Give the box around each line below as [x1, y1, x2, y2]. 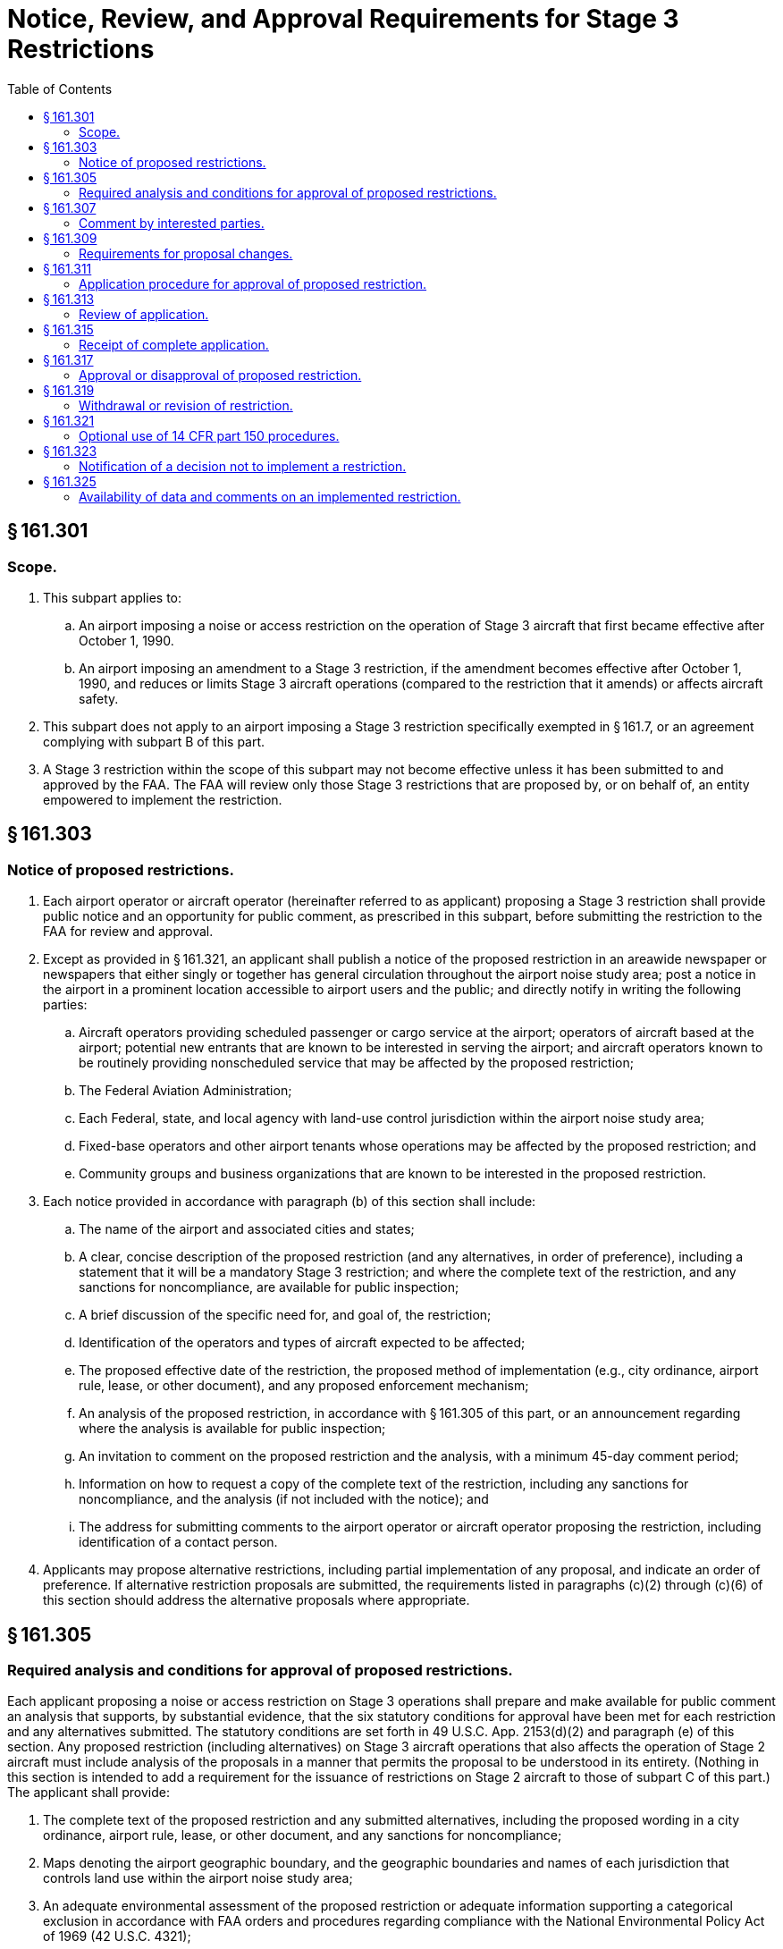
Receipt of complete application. [79, 336, 269, 352]
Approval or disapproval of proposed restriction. [79, 367, 362, 383]
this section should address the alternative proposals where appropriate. [43, 1592, 470, 1608]
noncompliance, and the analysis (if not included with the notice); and [79, 1491, 489, 1507]
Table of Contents [7, 80, 113, 97]
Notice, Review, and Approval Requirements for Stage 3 [7, 4, 679, 34]
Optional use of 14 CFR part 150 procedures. [79, 427, 340, 443]
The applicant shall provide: [7, 1784, 170, 1801]
